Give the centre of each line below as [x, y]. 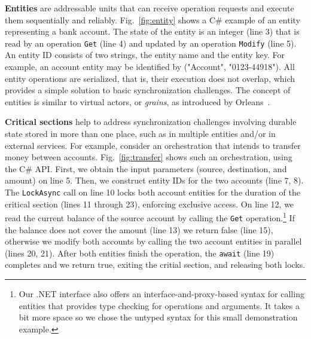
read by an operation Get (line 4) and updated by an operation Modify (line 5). [151, 43]
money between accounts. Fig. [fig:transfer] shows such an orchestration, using [149, 157]
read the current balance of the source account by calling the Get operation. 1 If [150, 217]
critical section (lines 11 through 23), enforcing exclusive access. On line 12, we [150, 204]
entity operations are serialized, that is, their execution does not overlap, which [150, 78]
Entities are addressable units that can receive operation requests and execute [150, 8]
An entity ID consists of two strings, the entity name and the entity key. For [145, 55]
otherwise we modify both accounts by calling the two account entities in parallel [153, 241]
